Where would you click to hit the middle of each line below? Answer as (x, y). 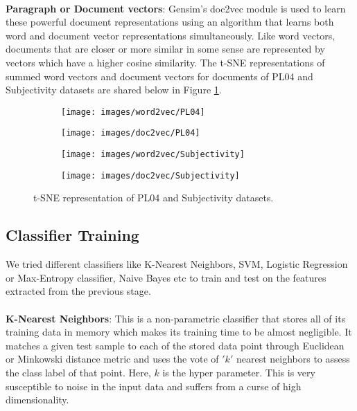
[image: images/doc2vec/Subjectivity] (150, 175)
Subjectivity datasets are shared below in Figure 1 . (114, 90)
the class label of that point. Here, (78, 372)
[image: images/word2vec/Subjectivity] (153, 155)
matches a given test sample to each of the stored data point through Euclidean (175, 345)
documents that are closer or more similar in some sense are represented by (165, 49)
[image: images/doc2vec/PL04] (131, 133)
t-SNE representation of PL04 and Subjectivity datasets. (154, 198)
